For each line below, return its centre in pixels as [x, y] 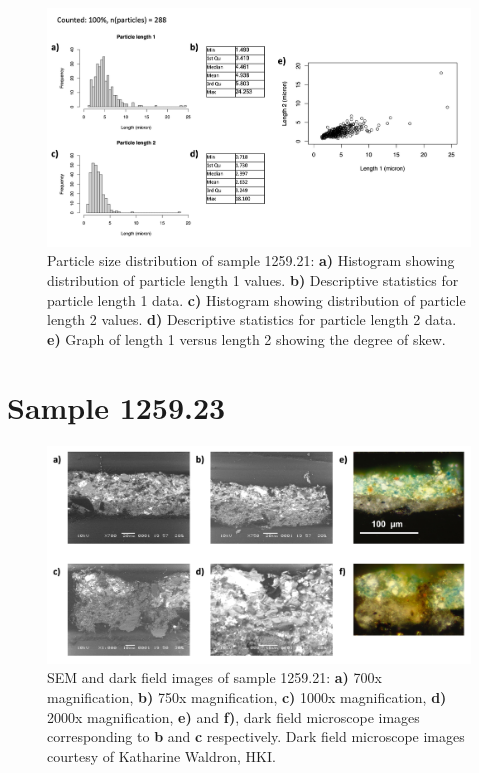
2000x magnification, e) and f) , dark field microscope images [233, 716]
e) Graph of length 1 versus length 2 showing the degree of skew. [246, 338]
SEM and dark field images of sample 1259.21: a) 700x [214, 677]
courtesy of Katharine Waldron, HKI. [161, 755]
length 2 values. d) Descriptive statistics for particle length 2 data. [252, 319]
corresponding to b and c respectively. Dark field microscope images [256, 736]
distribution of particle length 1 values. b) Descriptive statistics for [253, 279]
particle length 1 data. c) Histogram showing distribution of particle [256, 299]
